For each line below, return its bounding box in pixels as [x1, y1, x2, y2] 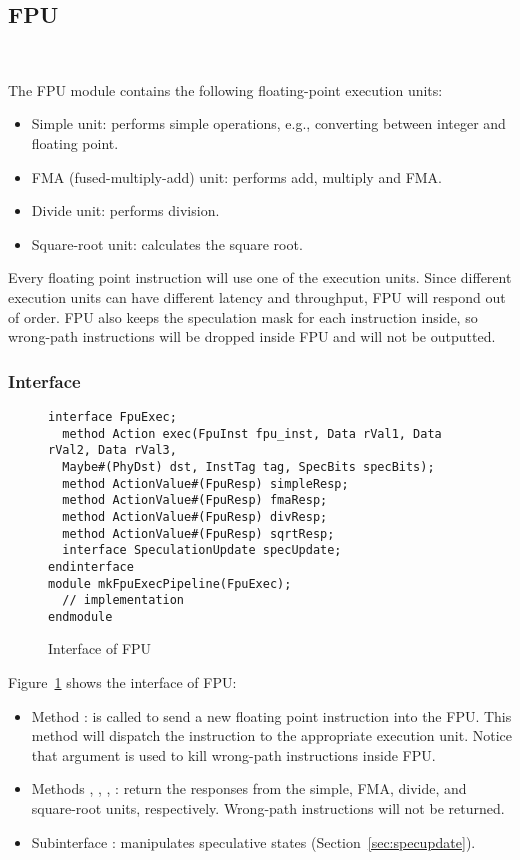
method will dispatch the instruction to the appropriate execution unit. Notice [31, 725, 512, 746]
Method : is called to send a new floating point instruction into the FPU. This [31, 705, 512, 726]
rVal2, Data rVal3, [48, 443, 177, 458]
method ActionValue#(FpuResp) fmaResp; [62, 493, 328, 508]
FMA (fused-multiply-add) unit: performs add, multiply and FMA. [31, 166, 443, 187]
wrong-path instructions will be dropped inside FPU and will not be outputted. [8, 326, 496, 347]
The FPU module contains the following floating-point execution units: [8, 79, 443, 100]
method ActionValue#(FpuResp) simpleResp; [62, 476, 349, 491]
